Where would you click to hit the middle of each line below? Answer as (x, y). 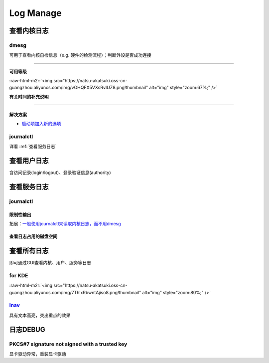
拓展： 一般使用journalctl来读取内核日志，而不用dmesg (65, 224)
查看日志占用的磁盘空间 (33, 236)
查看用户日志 (29, 161)
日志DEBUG (27, 329)
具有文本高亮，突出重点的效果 (40, 315)
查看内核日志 (29, 31)
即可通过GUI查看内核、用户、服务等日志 (50, 263)
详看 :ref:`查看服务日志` (33, 147)
